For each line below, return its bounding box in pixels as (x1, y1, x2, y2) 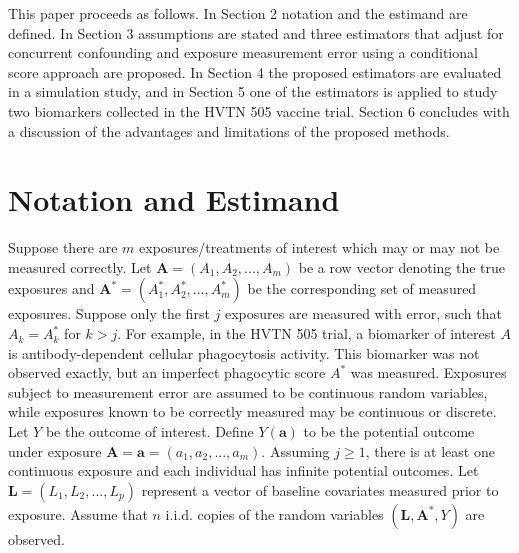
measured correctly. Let (8, 256, 152, 277)
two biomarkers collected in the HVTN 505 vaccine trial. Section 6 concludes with (8, 100, 510, 121)
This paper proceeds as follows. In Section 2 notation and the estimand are (8, 3, 468, 23)
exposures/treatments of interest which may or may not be (139, 237, 500, 258)
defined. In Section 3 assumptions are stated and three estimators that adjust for (8, 22, 504, 43)
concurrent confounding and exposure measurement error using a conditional (8, 42, 478, 63)
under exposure (8, 440, 102, 461)
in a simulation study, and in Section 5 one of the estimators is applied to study (8, 81, 498, 102)
